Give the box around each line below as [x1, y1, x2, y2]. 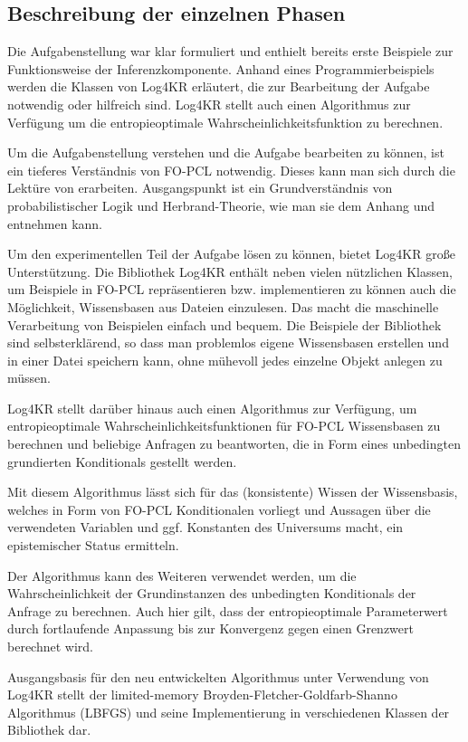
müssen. [7, 368, 51, 387]
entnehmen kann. [7, 214, 103, 233]
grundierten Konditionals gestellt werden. [7, 452, 237, 471]
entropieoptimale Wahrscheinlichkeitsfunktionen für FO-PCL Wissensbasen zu [7, 416, 441, 435]
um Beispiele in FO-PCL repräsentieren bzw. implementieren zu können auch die [7, 280, 456, 299]
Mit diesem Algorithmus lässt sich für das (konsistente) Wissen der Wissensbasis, [7, 482, 458, 501]
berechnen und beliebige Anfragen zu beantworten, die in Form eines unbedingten [7, 434, 461, 453]
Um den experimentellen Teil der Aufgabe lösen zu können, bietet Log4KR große [7, 244, 455, 263]
